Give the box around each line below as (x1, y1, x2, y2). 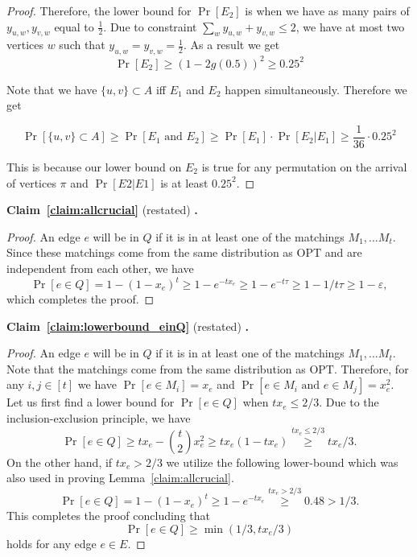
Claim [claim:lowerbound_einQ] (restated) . (6, 317, 249, 334)
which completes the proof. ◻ (6, 291, 155, 307)
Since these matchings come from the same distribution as (6, 244, 293, 261)
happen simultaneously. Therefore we (225, 80, 407, 97)
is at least (160, 174, 208, 191)
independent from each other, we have (6, 259, 194, 276)
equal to (54, 18, 94, 35)
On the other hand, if (6, 453, 113, 470)
